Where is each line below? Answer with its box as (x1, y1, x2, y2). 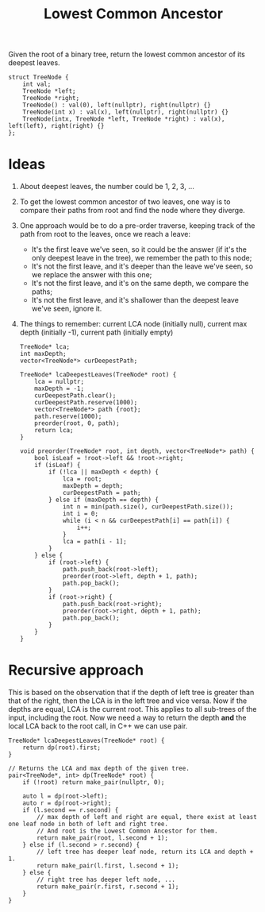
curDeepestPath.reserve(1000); (34, 399, 138, 407)
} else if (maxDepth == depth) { (48, 496, 159, 504)
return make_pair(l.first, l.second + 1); (36, 862, 179, 870)
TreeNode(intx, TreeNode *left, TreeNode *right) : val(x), (22, 115, 225, 123)
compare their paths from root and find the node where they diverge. (19, 206, 246, 215)
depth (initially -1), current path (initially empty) (19, 327, 174, 338)
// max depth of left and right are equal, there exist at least (36, 813, 258, 821)
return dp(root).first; (22, 744, 102, 752)
